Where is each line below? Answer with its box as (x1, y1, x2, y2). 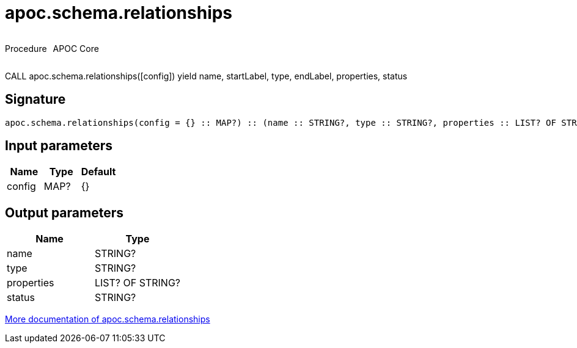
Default (81, 165, 116, 178)
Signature (5, 92, 66, 107)
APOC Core (53, 43, 99, 54)
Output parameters (5, 205, 123, 220)
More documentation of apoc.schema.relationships (5, 314, 210, 325)
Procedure (5, 43, 47, 54)
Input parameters (5, 138, 113, 154)
